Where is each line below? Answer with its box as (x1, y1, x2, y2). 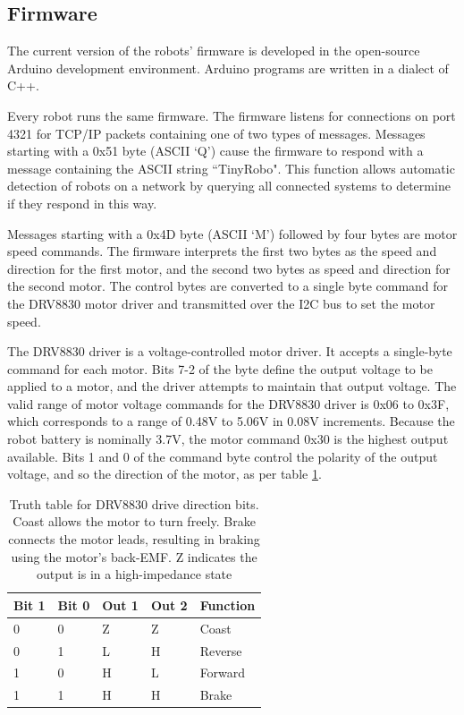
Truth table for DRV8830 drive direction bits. (9, 494, 259, 513)
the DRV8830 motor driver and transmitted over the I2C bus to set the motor (7, 294, 435, 312)
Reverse (199, 641, 242, 660)
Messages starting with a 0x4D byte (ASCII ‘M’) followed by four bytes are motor (7, 224, 458, 243)
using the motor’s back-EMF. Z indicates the (11, 547, 257, 566)
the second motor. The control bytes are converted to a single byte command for (7, 277, 449, 295)
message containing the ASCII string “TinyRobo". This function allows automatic (7, 158, 455, 177)
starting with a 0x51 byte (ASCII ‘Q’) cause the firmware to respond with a (7, 141, 424, 160)
